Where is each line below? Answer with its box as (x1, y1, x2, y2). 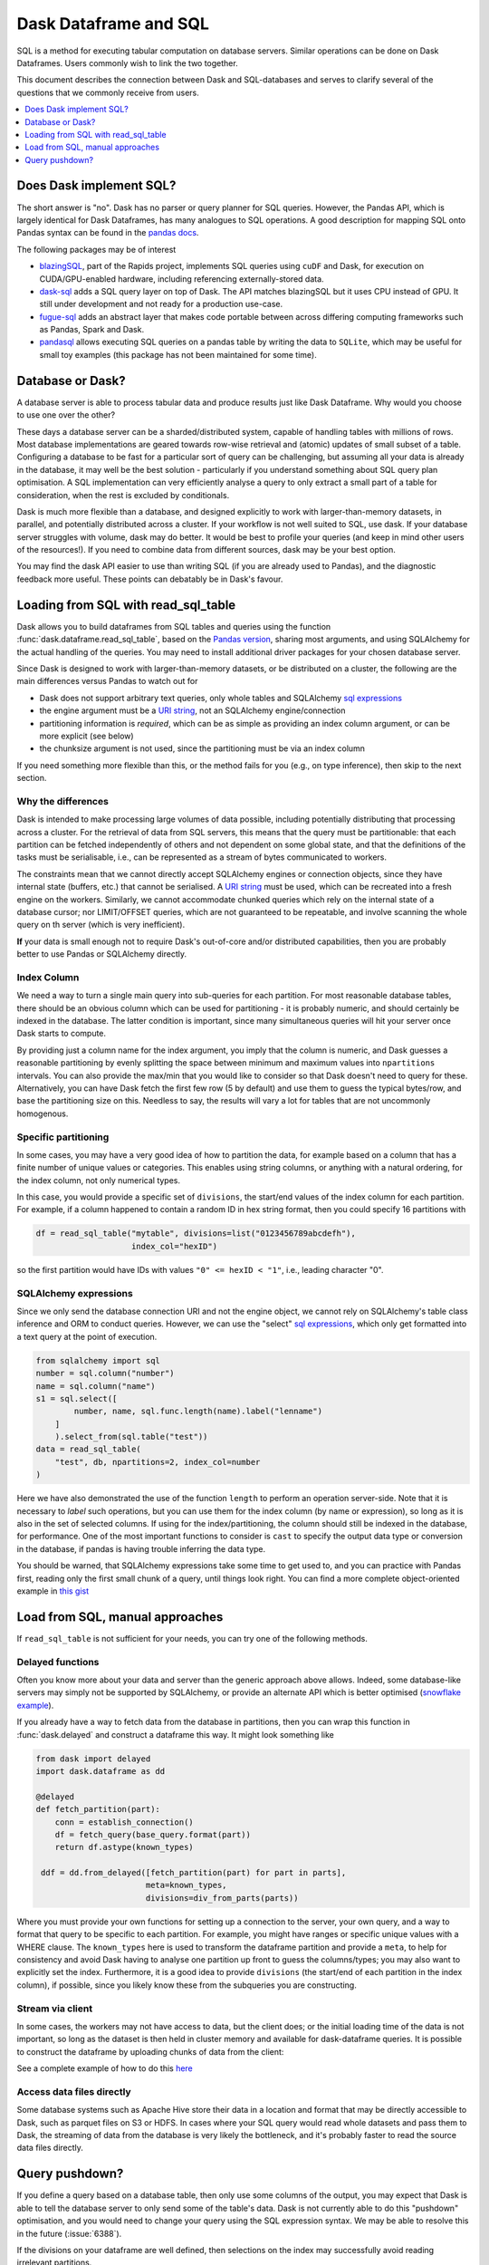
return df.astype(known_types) (54, 1842, 194, 1853)
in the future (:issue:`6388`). (16, 2228, 122, 2239)
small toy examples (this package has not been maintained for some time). (39, 349, 317, 360)
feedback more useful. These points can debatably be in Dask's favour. (16, 573, 283, 584)
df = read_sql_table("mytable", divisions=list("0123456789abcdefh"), (35, 1229, 357, 1239)
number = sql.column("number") (35, 1368, 176, 1379)
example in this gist (16, 1585, 90, 1596)
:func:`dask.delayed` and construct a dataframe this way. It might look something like (16, 1729, 334, 1740)
